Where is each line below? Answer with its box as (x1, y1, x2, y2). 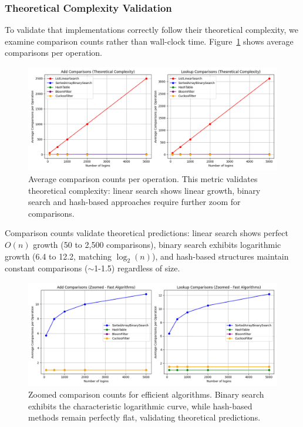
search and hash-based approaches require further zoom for (28, 196, 241, 208)
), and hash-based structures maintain (151, 250, 289, 262)
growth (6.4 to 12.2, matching (5, 250, 112, 262)
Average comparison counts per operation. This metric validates (28, 172, 258, 184)
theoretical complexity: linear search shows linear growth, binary (28, 184, 261, 196)
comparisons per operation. (5, 46, 102, 59)
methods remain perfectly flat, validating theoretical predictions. (28, 411, 261, 423)
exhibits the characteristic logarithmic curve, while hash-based (28, 399, 253, 412)
